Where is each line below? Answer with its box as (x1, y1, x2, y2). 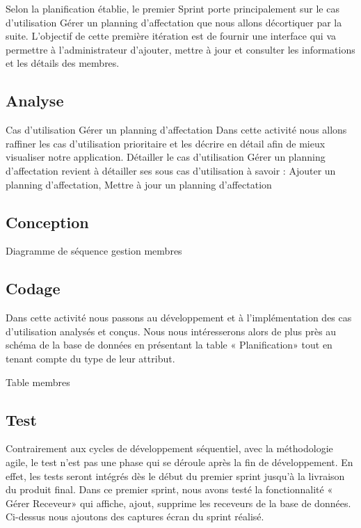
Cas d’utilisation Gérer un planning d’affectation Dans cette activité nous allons (6, 122, 347, 137)
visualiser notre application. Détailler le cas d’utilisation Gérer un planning (6, 150, 326, 164)
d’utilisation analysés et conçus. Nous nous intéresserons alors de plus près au (6, 323, 337, 338)
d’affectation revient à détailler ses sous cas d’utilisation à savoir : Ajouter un (6, 163, 336, 177)
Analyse (6, 90, 64, 111)
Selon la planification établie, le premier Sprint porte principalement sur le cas (6, 1, 339, 15)
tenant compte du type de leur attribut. (6, 351, 175, 365)
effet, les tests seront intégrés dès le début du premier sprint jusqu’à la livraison (6, 468, 345, 483)
